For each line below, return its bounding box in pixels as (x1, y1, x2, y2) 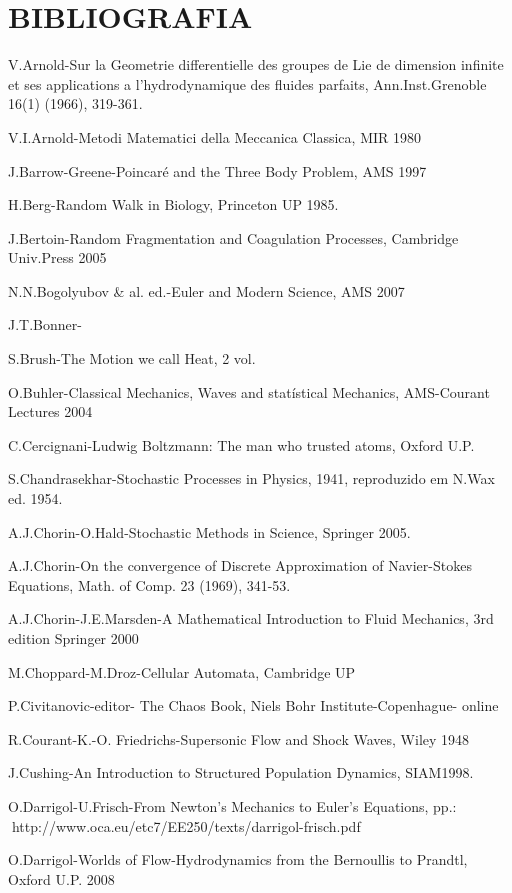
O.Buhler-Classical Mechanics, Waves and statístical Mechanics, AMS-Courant (8, 381, 490, 402)
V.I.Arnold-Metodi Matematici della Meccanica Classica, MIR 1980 (8, 126, 421, 147)
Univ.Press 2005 (8, 247, 107, 268)
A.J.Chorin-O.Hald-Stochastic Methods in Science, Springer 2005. (8, 521, 411, 542)
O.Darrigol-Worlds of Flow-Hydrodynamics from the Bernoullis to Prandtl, (8, 849, 468, 870)
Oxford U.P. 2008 (8, 868, 115, 889)
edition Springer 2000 (8, 628, 139, 648)
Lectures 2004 (8, 401, 93, 422)
